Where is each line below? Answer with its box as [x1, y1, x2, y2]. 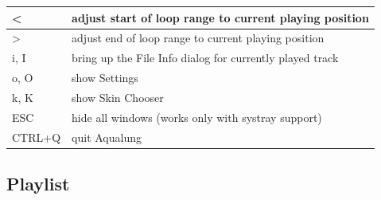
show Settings [72, 69, 138, 86]
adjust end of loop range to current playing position [72, 29, 325, 46]
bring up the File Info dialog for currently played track [72, 49, 339, 66]
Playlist [6, 171, 70, 196]
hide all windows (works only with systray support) [72, 108, 322, 125]
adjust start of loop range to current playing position [72, 9, 369, 25]
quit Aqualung [72, 128, 142, 145]
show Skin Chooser [72, 88, 164, 105]
